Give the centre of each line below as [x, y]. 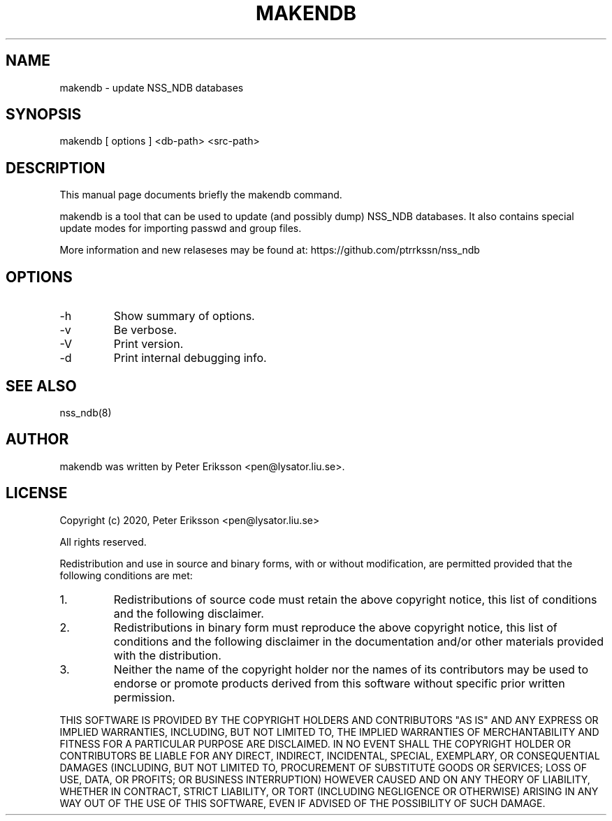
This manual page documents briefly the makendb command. [201, 195]
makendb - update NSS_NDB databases [152, 87]
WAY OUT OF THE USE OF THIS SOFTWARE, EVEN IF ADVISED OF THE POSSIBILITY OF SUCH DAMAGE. [303, 803]
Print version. [148, 344]
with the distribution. [167, 655]
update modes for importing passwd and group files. [181, 228]
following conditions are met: [126, 575]
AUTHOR [37, 439]
